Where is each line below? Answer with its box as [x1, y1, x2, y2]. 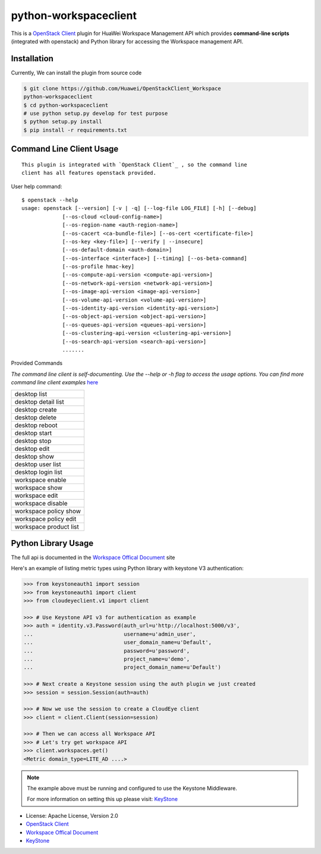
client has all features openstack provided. [21, 169, 157, 177]
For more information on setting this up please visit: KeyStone [27, 796, 178, 803]
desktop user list [14, 460, 62, 468]
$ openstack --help [21, 196, 78, 203]
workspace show [14, 483, 62, 492]
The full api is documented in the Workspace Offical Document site [11, 554, 175, 561]
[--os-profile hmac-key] [62, 263, 135, 270]
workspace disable [14, 499, 68, 507]
